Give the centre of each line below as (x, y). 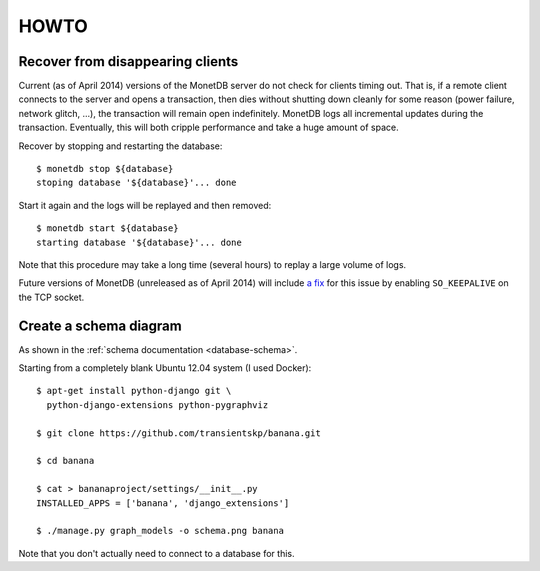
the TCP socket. (51, 297)
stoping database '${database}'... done (136, 183)
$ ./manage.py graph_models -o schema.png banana (160, 531)
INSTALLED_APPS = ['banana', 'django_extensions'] (163, 503)
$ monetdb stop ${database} (105, 169)
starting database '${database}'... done (139, 242)
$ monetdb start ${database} (107, 228)
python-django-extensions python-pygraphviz (157, 404)
